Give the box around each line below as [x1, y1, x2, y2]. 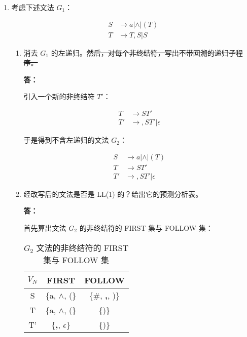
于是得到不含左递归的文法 [23, 135, 109, 145]
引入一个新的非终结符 [23, 91, 95, 102]
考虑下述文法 [11, 2, 54, 12]
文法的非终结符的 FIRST [36, 241, 129, 254]
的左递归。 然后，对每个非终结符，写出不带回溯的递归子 [51, 47, 236, 58]
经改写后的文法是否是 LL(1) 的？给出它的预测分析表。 [23, 188, 203, 199]
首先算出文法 [23, 222, 66, 233]
